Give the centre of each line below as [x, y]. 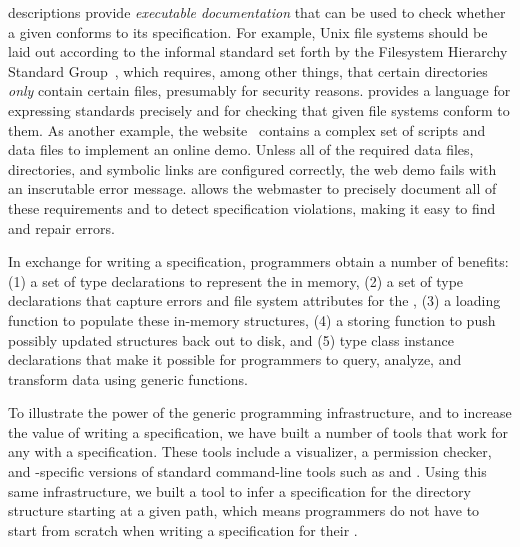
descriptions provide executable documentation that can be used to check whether [257, 12]
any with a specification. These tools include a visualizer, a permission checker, [250, 451]
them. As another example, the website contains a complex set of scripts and [247, 129]
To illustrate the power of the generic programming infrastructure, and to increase [260, 412]
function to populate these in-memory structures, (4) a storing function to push [252, 319]
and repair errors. [61, 227]
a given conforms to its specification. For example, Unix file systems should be [248, 31]
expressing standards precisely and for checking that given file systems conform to [259, 109]
